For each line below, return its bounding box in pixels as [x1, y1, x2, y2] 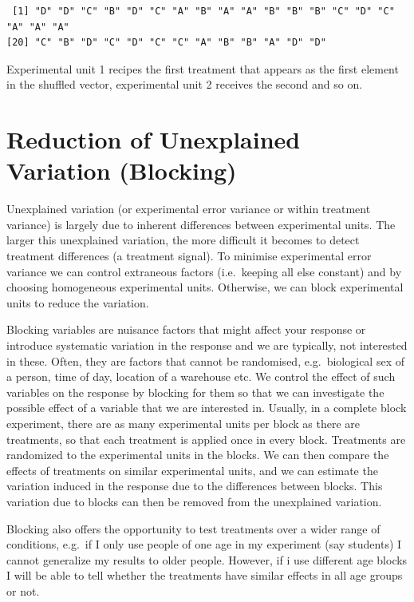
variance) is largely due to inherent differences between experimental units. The [6, 216, 396, 232]
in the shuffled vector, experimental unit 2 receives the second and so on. [6, 76, 363, 93]
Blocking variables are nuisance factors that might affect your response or [6, 321, 366, 338]
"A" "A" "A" [6, 21, 69, 33]
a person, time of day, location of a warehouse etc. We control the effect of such [6, 368, 396, 385]
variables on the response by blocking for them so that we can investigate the [6, 383, 384, 400]
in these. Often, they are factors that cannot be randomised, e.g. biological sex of [6, 352, 404, 369]
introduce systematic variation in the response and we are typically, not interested [6, 337, 408, 354]
